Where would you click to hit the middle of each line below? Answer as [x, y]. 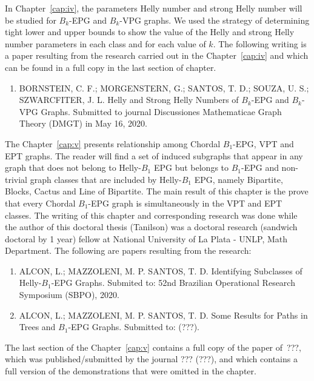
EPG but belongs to [191, 167]
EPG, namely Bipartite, [239, 179]
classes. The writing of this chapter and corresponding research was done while [151, 215]
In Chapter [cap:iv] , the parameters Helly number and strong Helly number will [154, 8]
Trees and [37, 327]
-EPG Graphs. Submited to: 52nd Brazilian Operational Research [173, 283]
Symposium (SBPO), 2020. [69, 295]
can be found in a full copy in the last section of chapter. [111, 67]
